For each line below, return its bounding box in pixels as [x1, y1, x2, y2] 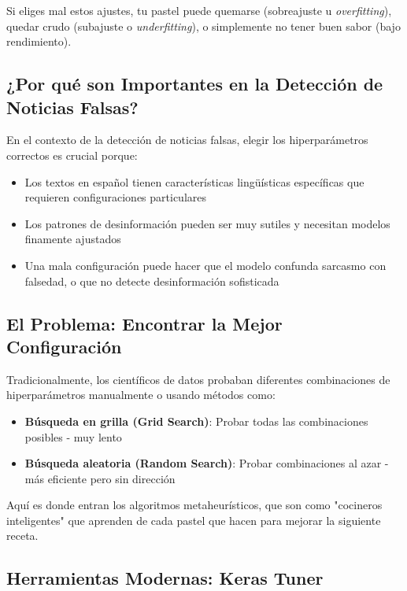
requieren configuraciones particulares [24, 189, 206, 205]
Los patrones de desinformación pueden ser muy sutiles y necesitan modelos [24, 215, 390, 231]
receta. [6, 527, 39, 544]
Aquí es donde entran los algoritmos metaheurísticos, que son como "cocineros [6, 497, 383, 513]
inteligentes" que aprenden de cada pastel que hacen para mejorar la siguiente [6, 512, 381, 528]
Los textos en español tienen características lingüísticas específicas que [24, 173, 364, 190]
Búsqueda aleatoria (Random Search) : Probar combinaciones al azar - [24, 455, 389, 471]
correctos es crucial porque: [6, 146, 138, 163]
